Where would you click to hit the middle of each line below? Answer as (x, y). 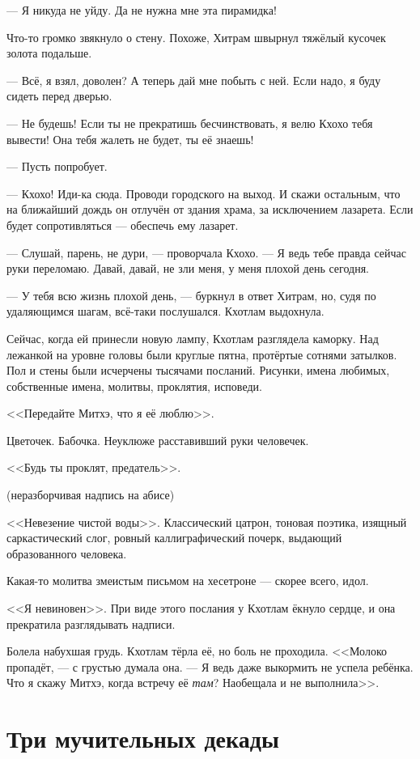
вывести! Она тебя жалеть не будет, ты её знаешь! (130, 139)
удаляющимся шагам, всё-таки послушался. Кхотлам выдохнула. (165, 311)
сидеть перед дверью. (59, 96)
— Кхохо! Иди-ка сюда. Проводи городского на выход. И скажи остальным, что (204, 193)
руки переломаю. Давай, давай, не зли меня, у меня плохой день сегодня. (188, 268)
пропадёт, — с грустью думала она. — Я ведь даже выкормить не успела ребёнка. (210, 666)
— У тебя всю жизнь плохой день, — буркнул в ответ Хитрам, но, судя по (191, 295)
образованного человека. (67, 553)
